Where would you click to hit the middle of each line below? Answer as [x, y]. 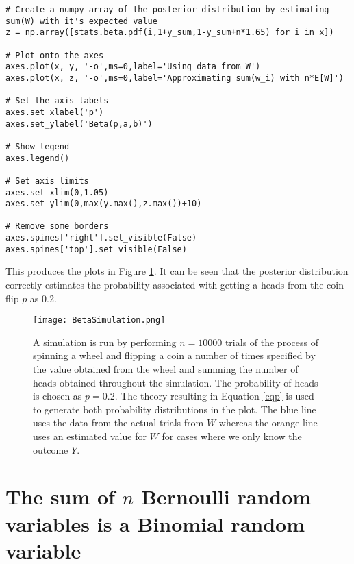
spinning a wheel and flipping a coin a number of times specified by [174, 355]
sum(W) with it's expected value [81, 21]
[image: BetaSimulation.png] [99, 320]
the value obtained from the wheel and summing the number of [166, 369]
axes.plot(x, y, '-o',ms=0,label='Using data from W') [133, 67]
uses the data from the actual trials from [118, 422]
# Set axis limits [47, 181]
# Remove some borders [57, 226]
